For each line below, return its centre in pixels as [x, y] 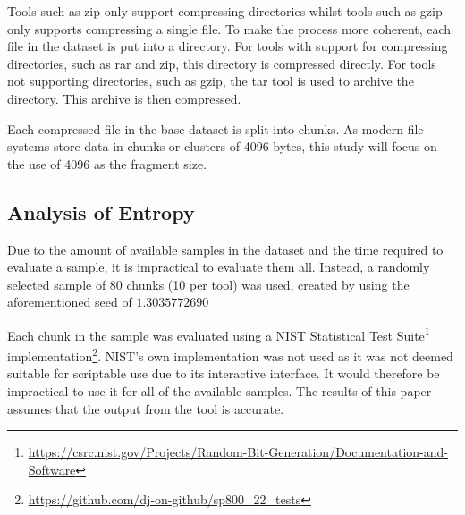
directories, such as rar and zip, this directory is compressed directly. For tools [222, 63]
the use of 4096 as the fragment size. [107, 163]
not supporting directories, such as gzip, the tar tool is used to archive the [211, 81]
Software [52, 469]
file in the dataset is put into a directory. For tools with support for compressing [228, 46]
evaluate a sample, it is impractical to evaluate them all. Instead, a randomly [219, 267]
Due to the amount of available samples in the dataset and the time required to [225, 249]
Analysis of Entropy [101, 211]
